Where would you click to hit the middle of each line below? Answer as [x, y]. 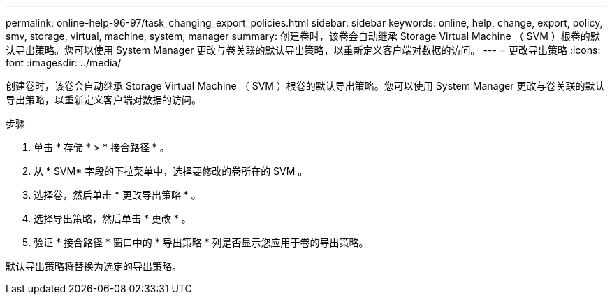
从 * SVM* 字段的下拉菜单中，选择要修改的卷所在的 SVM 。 [171, 171]
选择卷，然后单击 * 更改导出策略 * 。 [117, 195]
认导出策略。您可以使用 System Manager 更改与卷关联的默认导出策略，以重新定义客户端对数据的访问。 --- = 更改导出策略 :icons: [303, 50]
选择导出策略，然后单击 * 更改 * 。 [112, 219]
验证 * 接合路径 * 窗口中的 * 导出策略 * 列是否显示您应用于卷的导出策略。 [201, 242]
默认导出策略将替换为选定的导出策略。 [94, 266]
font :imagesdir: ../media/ [64, 63]
